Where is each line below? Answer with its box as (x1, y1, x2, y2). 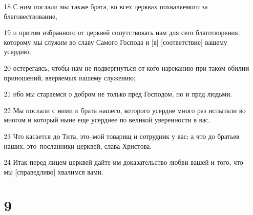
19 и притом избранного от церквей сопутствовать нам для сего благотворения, (4, 27, 240, 38)
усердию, (4, 46, 31, 57)
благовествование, (4, 11, 58, 21)
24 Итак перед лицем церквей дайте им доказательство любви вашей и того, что (4, 157, 243, 167)
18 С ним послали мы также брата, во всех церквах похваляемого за (4, 1, 208, 11)
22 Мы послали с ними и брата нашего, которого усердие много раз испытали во (4, 105, 246, 115)
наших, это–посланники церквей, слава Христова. (4, 140, 152, 151)
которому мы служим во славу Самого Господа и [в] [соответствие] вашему (4, 37, 228, 47)
